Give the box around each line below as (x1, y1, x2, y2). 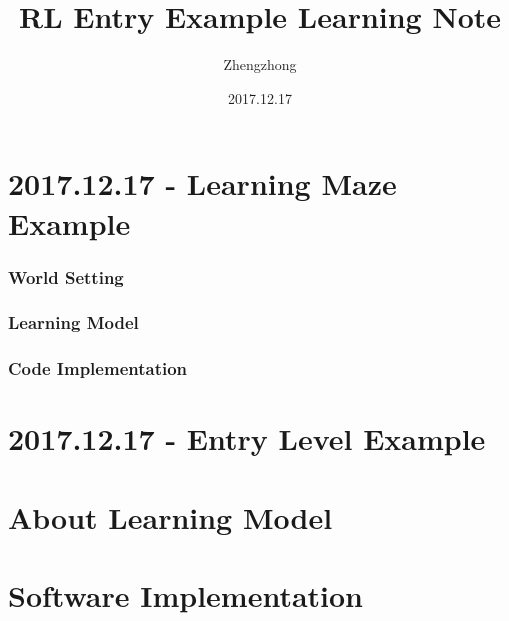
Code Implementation (8, 356, 188, 381)
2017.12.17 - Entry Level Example (8, 418, 486, 459)
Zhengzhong (223, 54, 297, 75)
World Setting (8, 264, 124, 289)
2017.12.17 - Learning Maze (8, 163, 397, 204)
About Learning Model (8, 496, 333, 537)
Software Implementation (8, 575, 364, 616)
